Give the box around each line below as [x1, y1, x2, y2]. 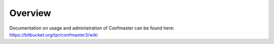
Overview [9, 7, 51, 18]
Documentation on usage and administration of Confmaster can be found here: [9, 25, 175, 31]
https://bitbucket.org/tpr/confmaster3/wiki [9, 31, 98, 37]
